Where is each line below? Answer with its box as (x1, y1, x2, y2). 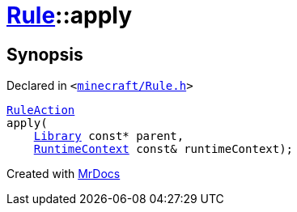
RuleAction (6, 104, 75, 117)
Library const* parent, (33, 129, 185, 143)
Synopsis (6, 44, 83, 65)
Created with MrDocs (6, 167, 121, 181)
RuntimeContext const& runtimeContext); (33, 142, 294, 156)
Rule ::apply (6, 2, 133, 29)
